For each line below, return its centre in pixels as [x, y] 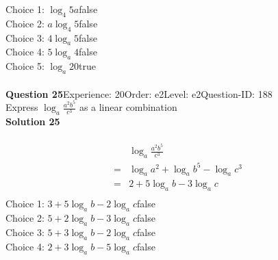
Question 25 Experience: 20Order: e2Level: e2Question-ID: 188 [139, 93]
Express [22, 107]
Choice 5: [25, 66]
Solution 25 [33, 121]
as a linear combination [128, 107]
